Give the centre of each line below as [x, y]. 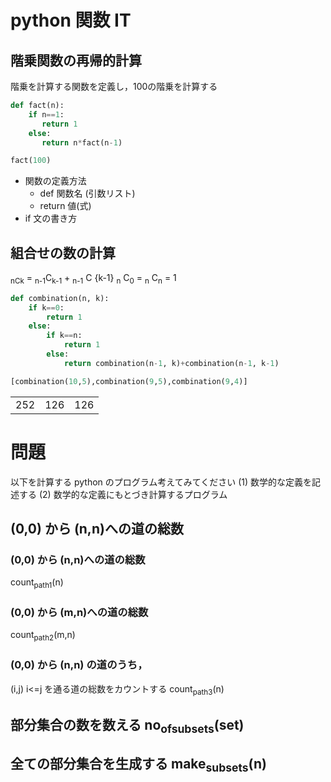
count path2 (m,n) [43, 636]
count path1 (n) [37, 583]
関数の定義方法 [55, 181]
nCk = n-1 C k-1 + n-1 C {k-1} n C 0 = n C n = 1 [93, 279]
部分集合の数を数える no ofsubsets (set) [127, 726]
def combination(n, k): [60, 298]
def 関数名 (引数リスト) [87, 193]
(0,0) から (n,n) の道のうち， [79, 665]
